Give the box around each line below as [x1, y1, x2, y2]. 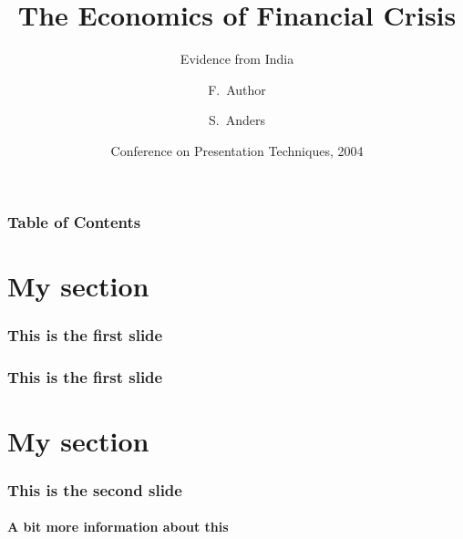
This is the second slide [7, 478, 182, 501]
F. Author [208, 79, 266, 98]
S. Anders [209, 110, 265, 130]
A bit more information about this [7, 517, 229, 536]
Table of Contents [7, 210, 141, 233]
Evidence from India [180, 49, 294, 68]
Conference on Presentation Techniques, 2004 [110, 140, 364, 160]
